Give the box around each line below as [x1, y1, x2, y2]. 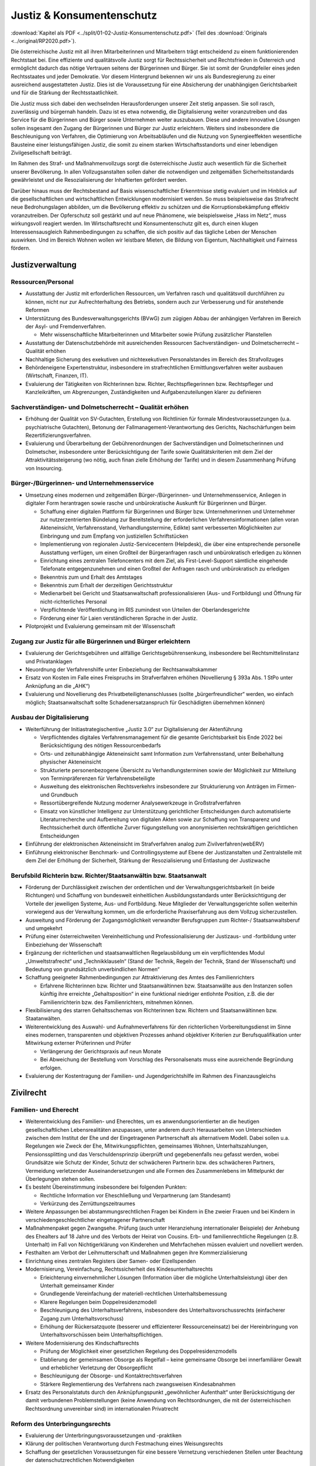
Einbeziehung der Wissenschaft [25, 941, 102, 948]
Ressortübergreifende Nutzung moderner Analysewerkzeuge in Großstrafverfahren [40, 799, 241, 806]
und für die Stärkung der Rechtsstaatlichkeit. [11, 89, 119, 96]
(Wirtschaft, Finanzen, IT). [25, 372, 88, 379]
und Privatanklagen [25, 657, 73, 665]
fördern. [11, 245, 30, 252]
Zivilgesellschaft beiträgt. [11, 150, 72, 157]
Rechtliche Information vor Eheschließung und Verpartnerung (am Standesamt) [40, 1192, 231, 1199]
